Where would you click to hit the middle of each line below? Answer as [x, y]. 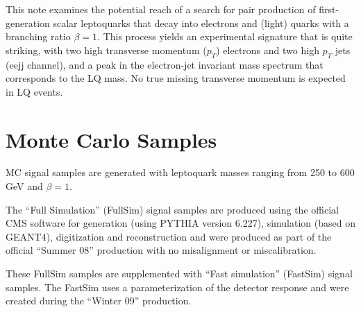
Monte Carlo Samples [111, 139]
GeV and [24, 186]
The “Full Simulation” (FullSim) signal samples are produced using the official [172, 209]
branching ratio [38, 36]
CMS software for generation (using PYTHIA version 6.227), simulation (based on [180, 223]
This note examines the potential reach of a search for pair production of [161, 9]
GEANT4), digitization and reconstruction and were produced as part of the [169, 236]
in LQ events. [34, 91]
